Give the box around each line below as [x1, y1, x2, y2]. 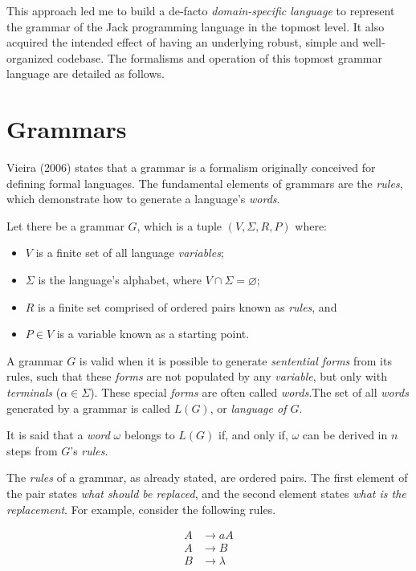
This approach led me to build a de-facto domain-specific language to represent [6, 2, 395, 18]
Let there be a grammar [6, 217, 124, 234]
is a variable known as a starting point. [56, 325, 250, 342]
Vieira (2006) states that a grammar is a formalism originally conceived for [6, 159, 376, 176]
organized [6, 49, 54, 66]
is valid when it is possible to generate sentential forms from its [79, 352, 392, 369]
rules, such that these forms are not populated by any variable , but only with [6, 368, 387, 385]
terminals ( [6, 384, 61, 401]
